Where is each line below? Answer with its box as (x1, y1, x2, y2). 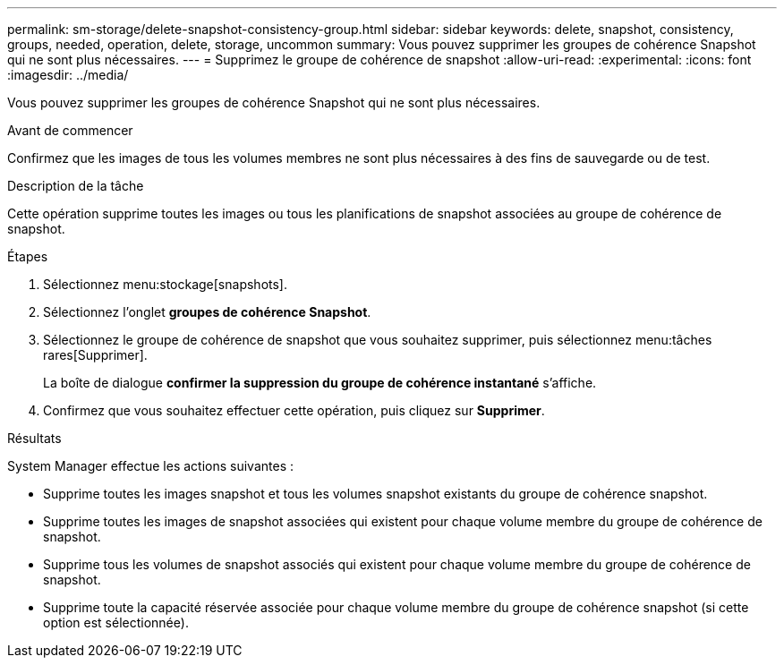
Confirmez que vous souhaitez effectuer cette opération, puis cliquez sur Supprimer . (43, 403, 545, 418)
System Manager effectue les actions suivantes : (7, 458, 294, 473)
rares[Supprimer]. (43, 347, 148, 362)
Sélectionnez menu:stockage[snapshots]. (43, 277, 287, 292)
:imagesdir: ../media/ (7, 67, 129, 82)
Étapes (7, 249, 48, 264)
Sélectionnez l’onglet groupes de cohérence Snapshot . (43, 304, 371, 320)
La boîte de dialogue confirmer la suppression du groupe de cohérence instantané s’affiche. (43, 375, 597, 390)
